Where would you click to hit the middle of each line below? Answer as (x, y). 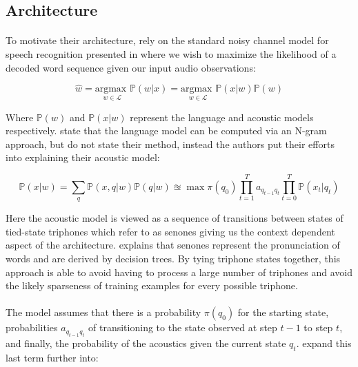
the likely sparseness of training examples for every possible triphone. (152, 285)
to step (318, 327)
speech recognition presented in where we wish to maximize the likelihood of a (171, 53)
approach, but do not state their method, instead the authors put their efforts (170, 144)
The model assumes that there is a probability (103, 312)
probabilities (32, 327)
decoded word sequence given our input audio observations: (131, 67)
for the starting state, (283, 312)
